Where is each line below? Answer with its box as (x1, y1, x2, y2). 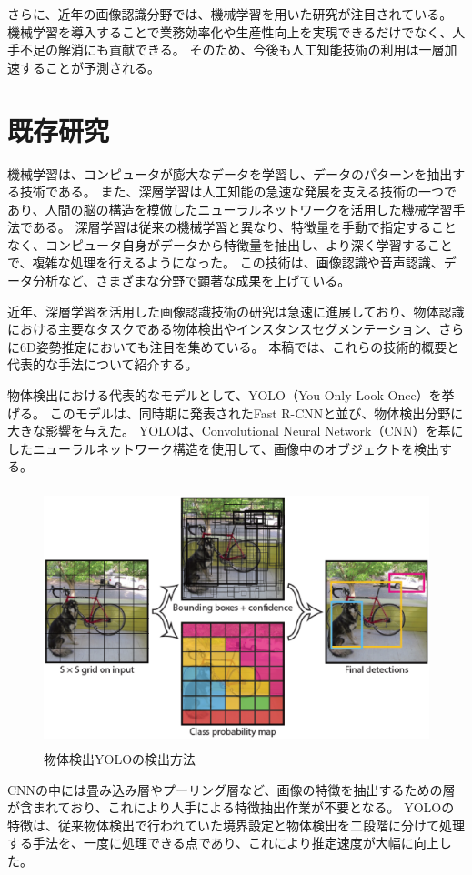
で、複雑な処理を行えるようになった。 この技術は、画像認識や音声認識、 (7, 253, 444, 272)
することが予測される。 (19, 57, 160, 76)
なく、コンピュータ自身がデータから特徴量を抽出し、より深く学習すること (7, 235, 453, 254)
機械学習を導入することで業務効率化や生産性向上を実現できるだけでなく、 (7, 22, 453, 41)
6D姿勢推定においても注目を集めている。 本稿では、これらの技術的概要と (19, 337, 460, 356)
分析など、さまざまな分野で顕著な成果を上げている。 (32, 271, 351, 290)
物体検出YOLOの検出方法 (44, 749, 196, 769)
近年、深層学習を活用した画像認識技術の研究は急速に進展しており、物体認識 (7, 301, 465, 320)
